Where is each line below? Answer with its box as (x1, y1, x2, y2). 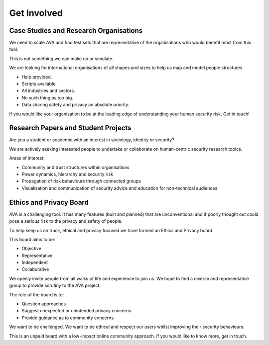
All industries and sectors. (21, 87, 75, 94)
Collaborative (21, 266, 49, 272)
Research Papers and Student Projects (9, 124, 132, 132)
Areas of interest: (9, 155, 45, 161)
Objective (21, 246, 42, 252)
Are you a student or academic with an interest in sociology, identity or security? (9, 137, 174, 143)
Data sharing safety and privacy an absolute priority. (21, 102, 130, 108)
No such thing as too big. (21, 94, 73, 100)
